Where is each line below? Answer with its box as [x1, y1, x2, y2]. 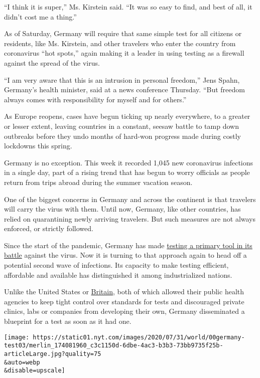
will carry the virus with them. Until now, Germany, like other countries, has [4, 204, 241, 214]
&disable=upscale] [4, 367, 65, 374]
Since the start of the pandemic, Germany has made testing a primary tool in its [4, 240, 252, 250]
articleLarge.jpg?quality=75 [4, 350, 101, 357]
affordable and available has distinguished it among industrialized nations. [4, 269, 232, 280]
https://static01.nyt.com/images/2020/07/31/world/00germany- [33, 333, 245, 341]
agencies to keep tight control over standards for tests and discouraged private [4, 296, 244, 306]
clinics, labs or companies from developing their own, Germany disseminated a [4, 306, 245, 316]
